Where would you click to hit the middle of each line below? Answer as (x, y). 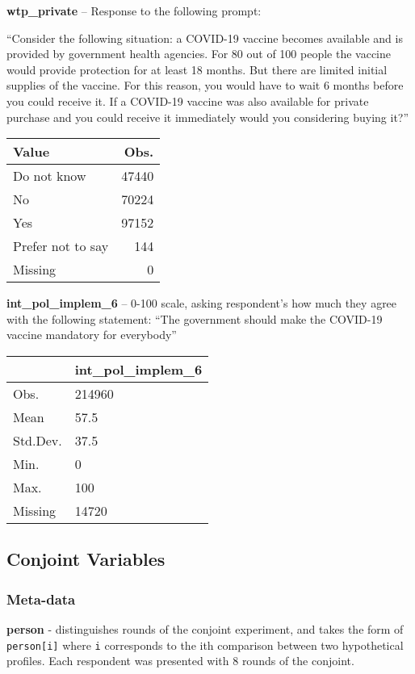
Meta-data (41, 599)
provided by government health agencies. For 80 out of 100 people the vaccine (199, 54)
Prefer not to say (61, 246)
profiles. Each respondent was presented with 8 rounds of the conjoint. (180, 661)
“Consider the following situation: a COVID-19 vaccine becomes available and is (205, 38)
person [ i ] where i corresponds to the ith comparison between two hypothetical (205, 645)
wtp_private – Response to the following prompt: (134, 10)
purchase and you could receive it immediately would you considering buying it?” (208, 117)
